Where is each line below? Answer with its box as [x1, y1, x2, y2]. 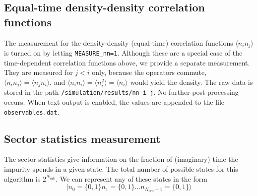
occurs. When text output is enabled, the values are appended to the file [4, 97, 225, 107]
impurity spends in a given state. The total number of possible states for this [4, 164, 238, 174]
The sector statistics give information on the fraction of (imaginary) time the [4, 154, 238, 164]
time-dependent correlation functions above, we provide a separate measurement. [4, 57, 250, 67]
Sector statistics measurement [4, 131, 161, 146]
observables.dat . [4, 106, 60, 117]
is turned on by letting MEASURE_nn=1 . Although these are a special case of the [4, 48, 243, 58]
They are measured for [4, 67, 73, 77]
